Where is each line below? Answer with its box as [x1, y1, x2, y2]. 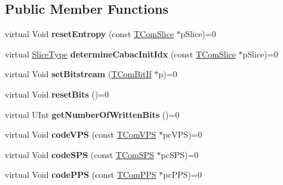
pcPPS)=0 [163, 168, 202, 181]
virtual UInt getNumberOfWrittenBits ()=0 [5, 108, 180, 120]
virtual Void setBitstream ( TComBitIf [5, 68, 152, 80]
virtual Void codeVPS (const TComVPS [5, 128, 156, 141]
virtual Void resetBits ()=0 [5, 87, 109, 100]
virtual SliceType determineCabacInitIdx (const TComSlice [5, 47, 236, 60]
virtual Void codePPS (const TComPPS [5, 168, 156, 181]
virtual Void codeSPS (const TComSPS [5, 148, 154, 160]
